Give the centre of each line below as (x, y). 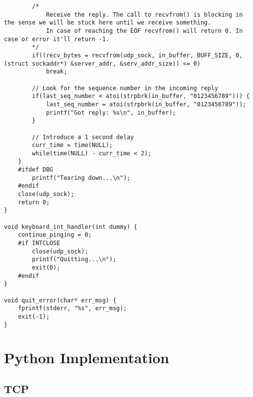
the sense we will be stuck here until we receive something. (108, 23)
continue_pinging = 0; (55, 235)
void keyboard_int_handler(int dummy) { (71, 227)
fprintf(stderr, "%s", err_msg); (72, 309)
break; (56, 72)
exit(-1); (34, 316)
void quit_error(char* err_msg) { (60, 300)
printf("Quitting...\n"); (74, 260)
